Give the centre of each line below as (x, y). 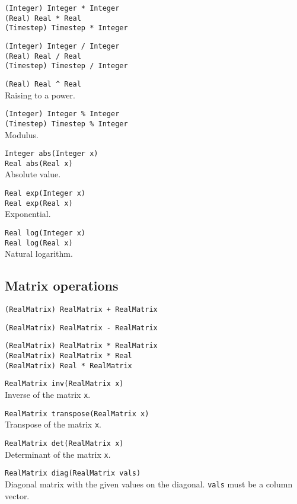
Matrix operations (62, 286)
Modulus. (22, 134)
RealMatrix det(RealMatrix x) (64, 443)
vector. (17, 495)
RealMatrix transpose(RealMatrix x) (77, 414)
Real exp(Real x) (39, 203)
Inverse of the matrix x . (48, 394)
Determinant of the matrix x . (58, 454)
